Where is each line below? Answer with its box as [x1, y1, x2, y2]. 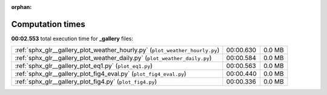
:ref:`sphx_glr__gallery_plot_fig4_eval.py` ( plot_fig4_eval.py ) [15, 70, 187, 78]
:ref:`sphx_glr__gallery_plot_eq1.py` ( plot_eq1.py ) [15, 62, 153, 70]
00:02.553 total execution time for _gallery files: [11, 35, 133, 42]
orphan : [11, 4, 32, 10]
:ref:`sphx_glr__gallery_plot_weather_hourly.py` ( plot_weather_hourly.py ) [15, 46, 220, 54]
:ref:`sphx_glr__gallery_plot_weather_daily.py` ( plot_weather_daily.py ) [15, 54, 212, 63]
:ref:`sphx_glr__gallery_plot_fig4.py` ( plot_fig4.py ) [15, 78, 157, 86]
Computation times [11, 19, 85, 29]
